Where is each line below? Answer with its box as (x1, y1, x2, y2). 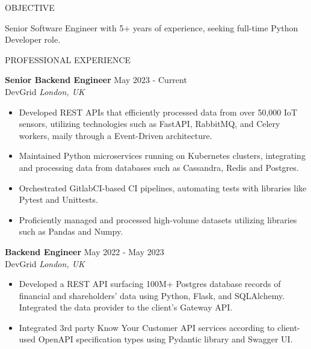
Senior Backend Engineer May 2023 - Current (5, 73, 187, 86)
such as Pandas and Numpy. (19, 225, 123, 238)
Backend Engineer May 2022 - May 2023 (5, 245, 164, 258)
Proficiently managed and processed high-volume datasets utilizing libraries (19, 213, 297, 226)
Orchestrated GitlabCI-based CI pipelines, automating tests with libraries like (19, 181, 307, 194)
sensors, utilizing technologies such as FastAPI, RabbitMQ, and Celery (19, 117, 280, 130)
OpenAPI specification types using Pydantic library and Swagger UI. (38, 333, 293, 345)
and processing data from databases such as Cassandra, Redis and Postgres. (19, 161, 299, 173)
